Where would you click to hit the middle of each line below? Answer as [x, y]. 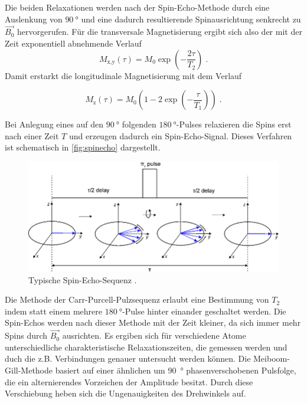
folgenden [139, 124]
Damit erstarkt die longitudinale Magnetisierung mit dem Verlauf [123, 75]
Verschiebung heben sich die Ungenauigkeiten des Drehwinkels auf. [125, 393]
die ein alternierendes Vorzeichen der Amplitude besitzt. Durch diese [129, 381]
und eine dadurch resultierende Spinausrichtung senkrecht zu [191, 19]
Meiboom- [272, 358]
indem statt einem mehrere [54, 311]
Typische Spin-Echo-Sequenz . [83, 279]
